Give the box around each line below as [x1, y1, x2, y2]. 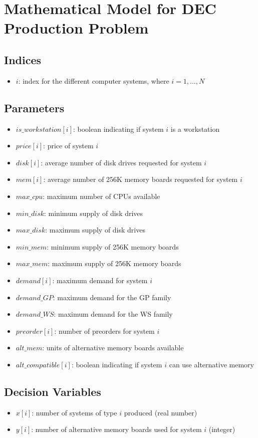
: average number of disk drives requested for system [41, 157, 202, 167]
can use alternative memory [169, 359, 254, 369]
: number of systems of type [32, 407, 117, 417]
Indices [4, 52, 42, 67]
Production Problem [4, 18, 149, 38]
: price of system [43, 140, 94, 151]
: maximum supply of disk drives [45, 225, 145, 235]
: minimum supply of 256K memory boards [47, 241, 179, 252]
